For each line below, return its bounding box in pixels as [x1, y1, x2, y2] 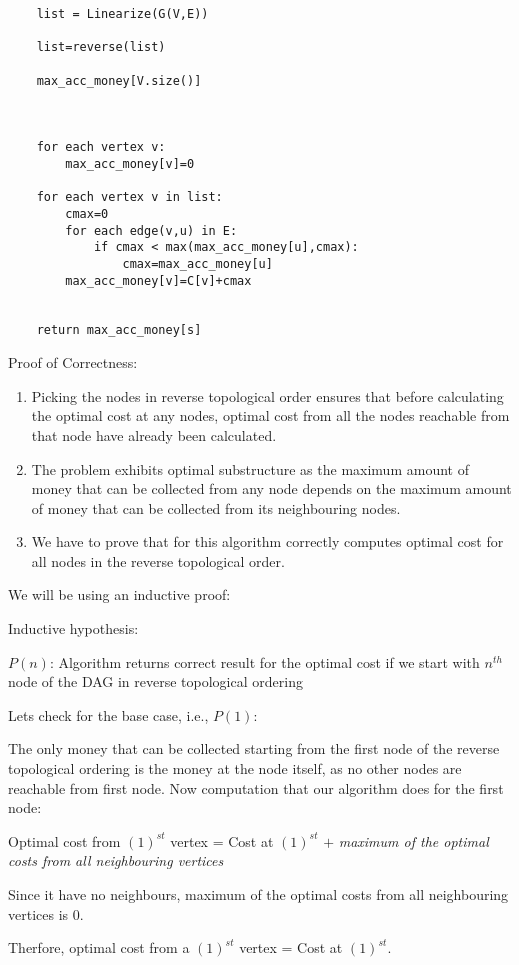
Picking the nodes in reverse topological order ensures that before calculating [31, 385, 504, 406]
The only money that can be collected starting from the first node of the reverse [8, 738, 500, 759]
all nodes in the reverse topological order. [31, 550, 285, 571]
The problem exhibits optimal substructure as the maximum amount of [31, 458, 469, 479]
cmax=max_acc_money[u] [122, 256, 273, 271]
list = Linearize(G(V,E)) [36, 7, 209, 21]
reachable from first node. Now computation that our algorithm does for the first [8, 777, 504, 798]
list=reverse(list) [36, 40, 166, 55]
